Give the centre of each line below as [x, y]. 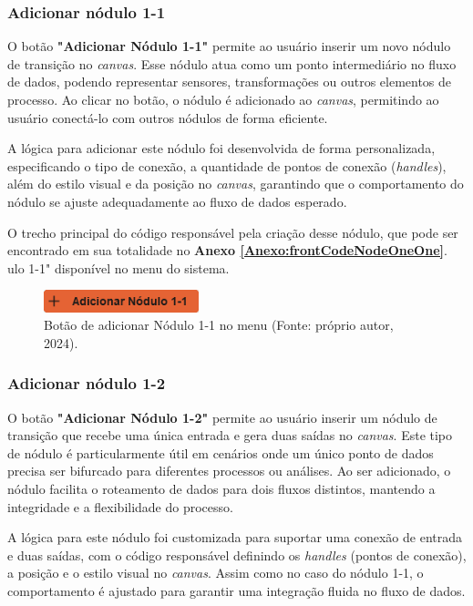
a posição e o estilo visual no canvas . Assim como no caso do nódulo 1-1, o [216, 573]
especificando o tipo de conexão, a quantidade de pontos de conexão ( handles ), [227, 165]
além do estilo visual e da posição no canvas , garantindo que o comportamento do [236, 184]
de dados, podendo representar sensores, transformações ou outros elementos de [230, 82]
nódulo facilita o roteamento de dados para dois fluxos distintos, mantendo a [221, 489]
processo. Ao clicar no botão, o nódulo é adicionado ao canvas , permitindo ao [223, 99]
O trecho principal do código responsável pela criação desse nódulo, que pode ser [233, 232]
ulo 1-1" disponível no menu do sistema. [118, 267]
